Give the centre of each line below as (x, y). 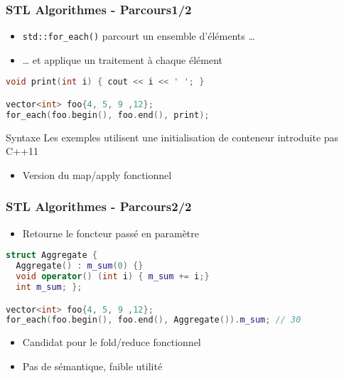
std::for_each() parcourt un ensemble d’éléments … (139, 36)
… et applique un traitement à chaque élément (123, 59)
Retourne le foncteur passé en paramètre (111, 233)
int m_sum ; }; (49, 287)
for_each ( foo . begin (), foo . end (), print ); (108, 115)
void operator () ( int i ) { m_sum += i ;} (113, 277)
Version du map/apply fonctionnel (97, 174)
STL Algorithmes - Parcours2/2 (99, 206)
